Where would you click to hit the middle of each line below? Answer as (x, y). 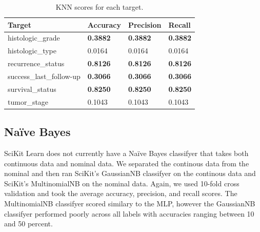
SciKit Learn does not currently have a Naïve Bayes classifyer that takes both (126, 153)
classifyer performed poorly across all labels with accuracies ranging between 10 (129, 213)
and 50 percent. (28, 224)
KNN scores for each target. (99, 7)
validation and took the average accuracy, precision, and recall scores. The (121, 193)
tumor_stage (28, 101)
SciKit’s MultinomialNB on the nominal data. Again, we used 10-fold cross (122, 183)
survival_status (32, 89)
